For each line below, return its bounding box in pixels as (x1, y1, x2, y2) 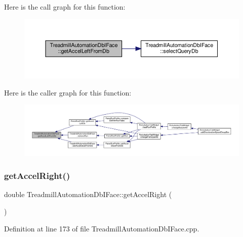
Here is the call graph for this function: (4, 2, 126, 12)
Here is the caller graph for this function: (4, 87, 132, 98)
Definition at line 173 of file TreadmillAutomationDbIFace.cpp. (4, 223, 199, 233)
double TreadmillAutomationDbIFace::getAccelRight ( (4, 189, 172, 200)
